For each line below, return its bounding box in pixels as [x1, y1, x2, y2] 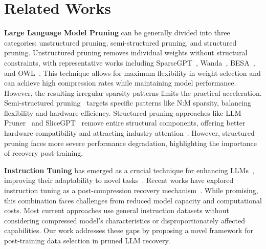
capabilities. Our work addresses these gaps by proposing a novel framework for [4, 225, 253, 236]
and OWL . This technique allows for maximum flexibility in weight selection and [4, 67, 261, 78]
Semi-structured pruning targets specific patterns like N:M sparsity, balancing [4, 97, 251, 108]
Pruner [4, 117, 26, 128]
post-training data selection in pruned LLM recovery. [4, 235, 170, 245]
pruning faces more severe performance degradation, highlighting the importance [4, 137, 257, 148]
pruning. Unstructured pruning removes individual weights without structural [4, 47, 248, 58]
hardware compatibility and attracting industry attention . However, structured [4, 128, 255, 138]
